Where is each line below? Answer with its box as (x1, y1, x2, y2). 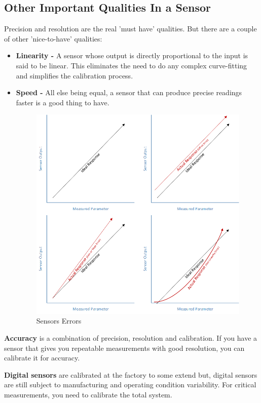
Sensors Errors (36, 315, 82, 326)
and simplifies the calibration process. (16, 70, 133, 80)
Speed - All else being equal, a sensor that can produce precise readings (16, 87, 242, 98)
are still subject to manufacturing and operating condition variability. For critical (4, 379, 256, 390)
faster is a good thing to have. (16, 97, 109, 107)
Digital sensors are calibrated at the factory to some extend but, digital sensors (4, 369, 257, 380)
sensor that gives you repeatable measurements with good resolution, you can (4, 342, 245, 353)
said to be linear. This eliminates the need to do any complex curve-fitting (16, 60, 247, 70)
